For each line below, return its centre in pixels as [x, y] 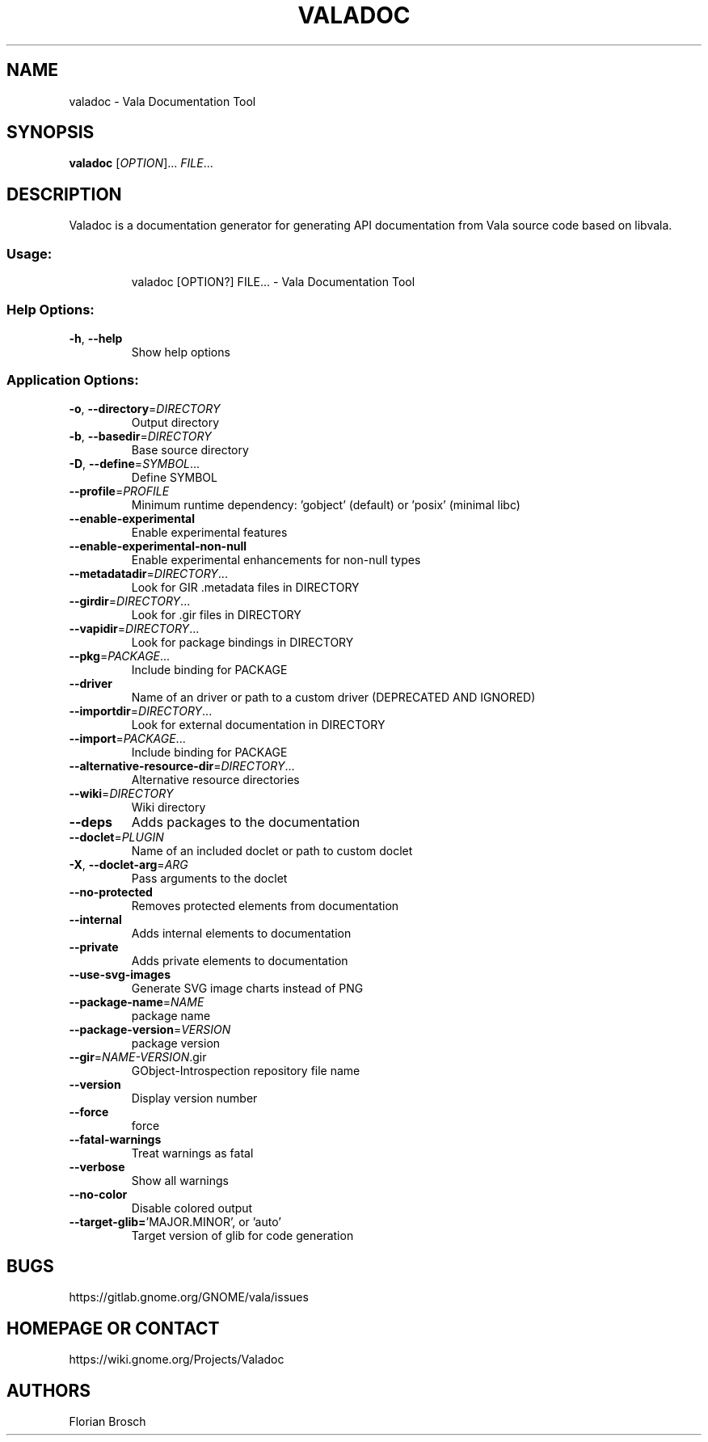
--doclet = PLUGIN [116, 837]
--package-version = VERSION [150, 1029]
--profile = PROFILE [119, 491]
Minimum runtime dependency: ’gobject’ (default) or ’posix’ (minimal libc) [326, 504]
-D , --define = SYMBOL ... [135, 463]
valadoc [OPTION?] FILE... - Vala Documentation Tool [273, 282]
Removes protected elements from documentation [265, 905]
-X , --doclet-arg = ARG [129, 864]
